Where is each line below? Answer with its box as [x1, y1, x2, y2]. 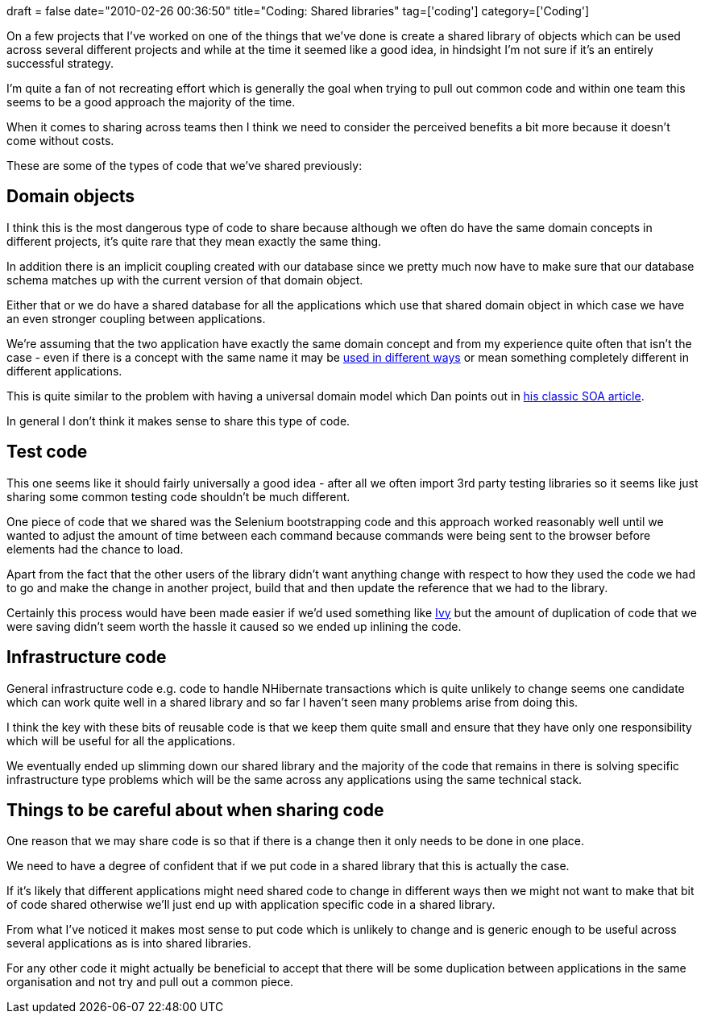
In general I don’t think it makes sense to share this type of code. [6, 413, 350, 428]
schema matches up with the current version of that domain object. [6, 272, 363, 287]
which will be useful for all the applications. [6, 733, 235, 748]
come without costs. [6, 134, 114, 147]
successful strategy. [6, 56, 114, 70]
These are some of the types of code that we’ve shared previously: [6, 159, 363, 172]
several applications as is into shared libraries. [6, 936, 251, 951]
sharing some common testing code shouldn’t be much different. [6, 489, 350, 504]
